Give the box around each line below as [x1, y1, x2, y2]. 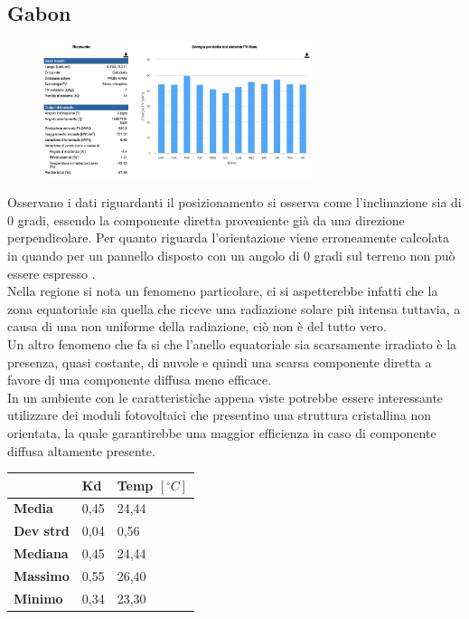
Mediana [14, 544, 69, 563]
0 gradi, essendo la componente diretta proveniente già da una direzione [7, 210, 405, 229]
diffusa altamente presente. [7, 441, 155, 460]
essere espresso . [7, 263, 96, 282]
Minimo [14, 588, 63, 607]
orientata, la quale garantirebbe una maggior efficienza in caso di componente [7, 423, 436, 442]
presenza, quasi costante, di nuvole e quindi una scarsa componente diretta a [7, 352, 432, 371]
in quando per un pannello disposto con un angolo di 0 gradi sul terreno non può [7, 245, 455, 264]
